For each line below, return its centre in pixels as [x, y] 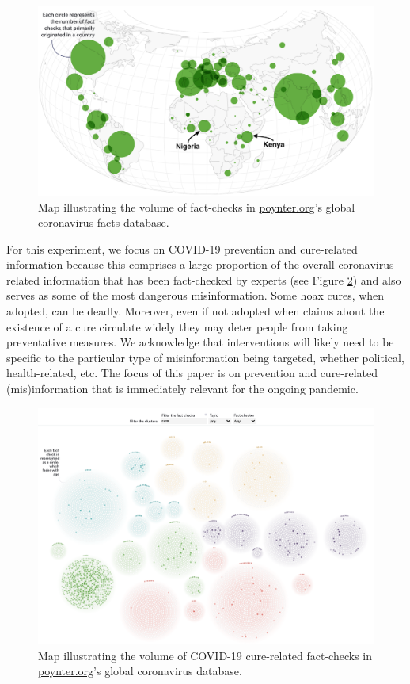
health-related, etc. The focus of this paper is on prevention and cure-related [192, 373]
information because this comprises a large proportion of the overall [171, 264]
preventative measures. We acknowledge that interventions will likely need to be [200, 342]
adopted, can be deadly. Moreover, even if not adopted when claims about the [196, 311]
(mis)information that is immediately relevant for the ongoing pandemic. [182, 389]
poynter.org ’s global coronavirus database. [140, 671]
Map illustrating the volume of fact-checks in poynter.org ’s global [197, 206]
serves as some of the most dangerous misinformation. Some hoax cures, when [196, 295]
